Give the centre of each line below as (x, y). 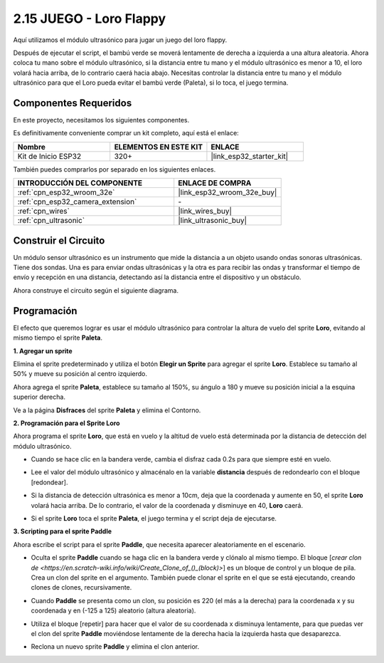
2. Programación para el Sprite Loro (66, 423)
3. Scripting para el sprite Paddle (63, 531)
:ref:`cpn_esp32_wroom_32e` (66, 192)
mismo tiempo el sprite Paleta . (58, 338)
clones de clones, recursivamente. (81, 588)
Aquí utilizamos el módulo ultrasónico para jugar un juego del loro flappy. (120, 40)
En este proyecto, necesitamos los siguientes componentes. (101, 120)
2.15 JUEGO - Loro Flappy (90, 19)
